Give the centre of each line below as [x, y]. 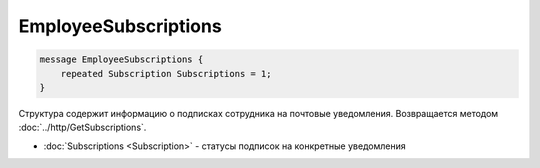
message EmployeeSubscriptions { [121, 59]
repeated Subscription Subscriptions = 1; [166, 73]
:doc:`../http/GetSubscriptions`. [82, 127]
